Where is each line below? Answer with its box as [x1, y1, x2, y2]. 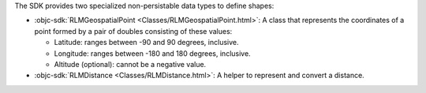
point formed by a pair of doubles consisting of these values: [34, 26, 233, 35]
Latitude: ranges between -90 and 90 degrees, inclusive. [54, 38, 239, 47]
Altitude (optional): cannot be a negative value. [54, 59, 207, 69]
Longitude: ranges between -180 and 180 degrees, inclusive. [54, 48, 252, 58]
